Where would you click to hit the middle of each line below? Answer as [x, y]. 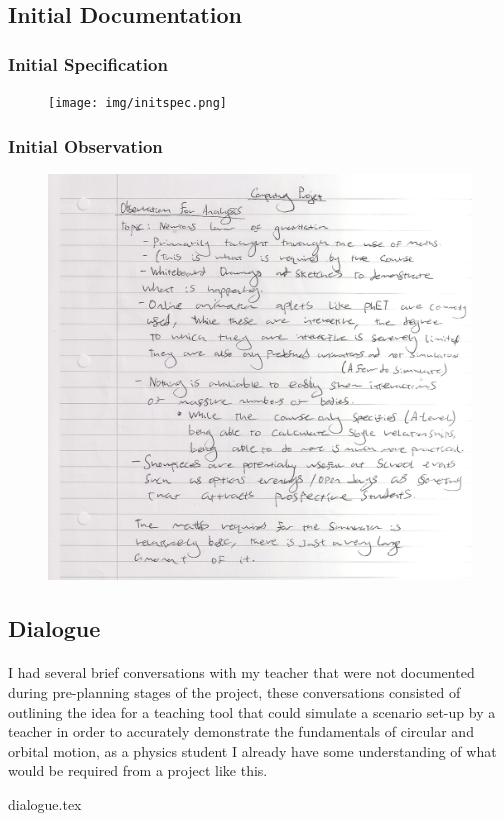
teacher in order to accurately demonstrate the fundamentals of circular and [241, 731]
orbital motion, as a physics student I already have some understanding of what [252, 750]
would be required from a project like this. [138, 770]
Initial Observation [85, 145]
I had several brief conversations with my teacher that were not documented [241, 672]
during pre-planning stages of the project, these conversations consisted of [234, 692]
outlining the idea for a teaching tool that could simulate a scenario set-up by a [252, 711]
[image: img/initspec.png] [137, 103]
